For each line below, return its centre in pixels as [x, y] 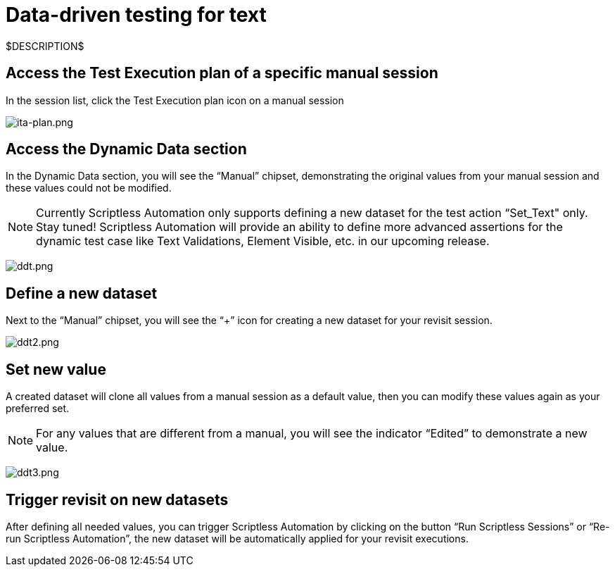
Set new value [56, 369]
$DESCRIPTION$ [45, 46]
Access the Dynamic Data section [126, 149]
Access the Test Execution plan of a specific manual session [222, 73]
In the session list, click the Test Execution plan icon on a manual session [175, 100]
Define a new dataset [82, 293]
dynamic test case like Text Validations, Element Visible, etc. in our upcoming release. [263, 241]
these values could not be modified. [89, 188]
